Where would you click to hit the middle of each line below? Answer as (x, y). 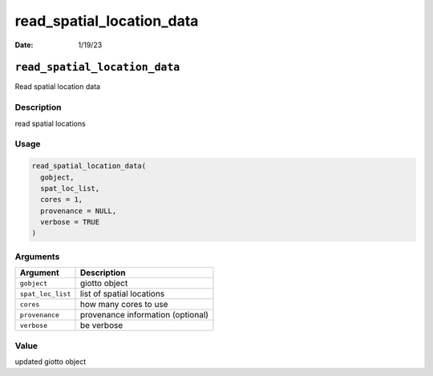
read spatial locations (50, 123)
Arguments (37, 257)
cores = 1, (62, 200)
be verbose (101, 325)
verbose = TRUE (70, 222)
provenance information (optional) (144, 315)
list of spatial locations (122, 294)
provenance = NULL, (79, 211)
